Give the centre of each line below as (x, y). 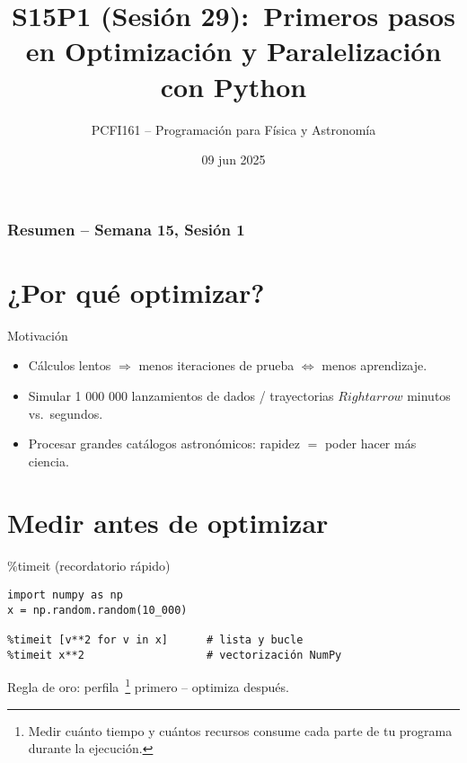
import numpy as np (65, 595)
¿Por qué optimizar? (136, 292)
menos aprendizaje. (374, 365)
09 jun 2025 (233, 160)
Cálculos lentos (70, 365)
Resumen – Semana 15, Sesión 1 (126, 229)
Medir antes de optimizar (168, 523)
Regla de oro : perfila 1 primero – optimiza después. (148, 685)
